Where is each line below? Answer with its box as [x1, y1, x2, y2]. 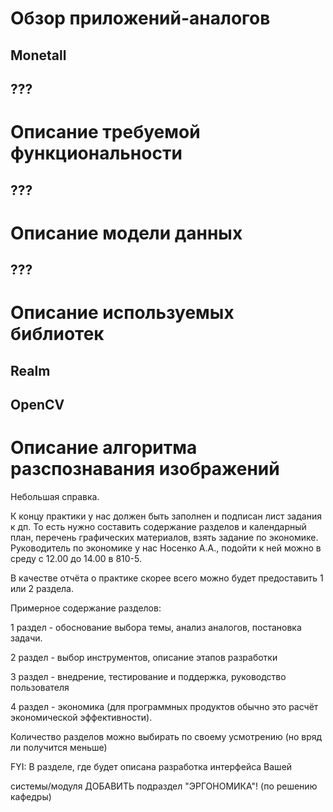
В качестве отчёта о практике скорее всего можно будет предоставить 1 [10, 572, 324, 584]
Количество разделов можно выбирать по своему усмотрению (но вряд [10, 731, 323, 743]
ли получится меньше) [10, 742, 108, 754]
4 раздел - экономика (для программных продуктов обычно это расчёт [10, 701, 319, 713]
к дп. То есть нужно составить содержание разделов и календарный [10, 521, 307, 533]
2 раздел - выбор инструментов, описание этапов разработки [10, 652, 278, 664]
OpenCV [10, 397, 65, 414]
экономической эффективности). [10, 712, 153, 724]
